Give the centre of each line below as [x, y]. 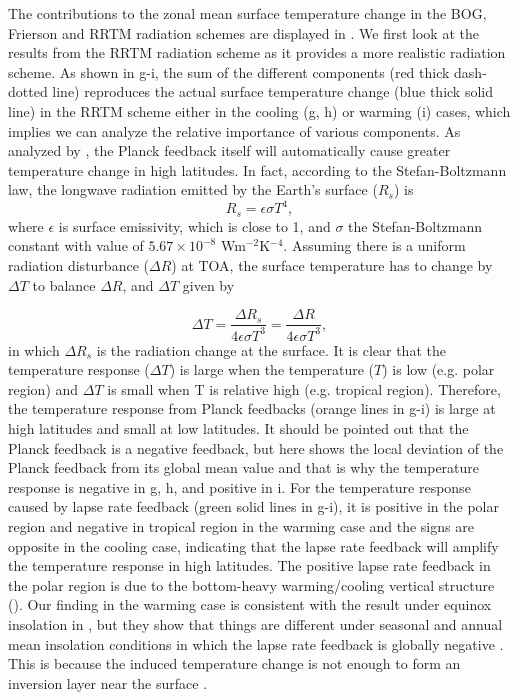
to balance [64, 284]
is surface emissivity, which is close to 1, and [194, 225]
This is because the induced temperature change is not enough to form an [234, 663]
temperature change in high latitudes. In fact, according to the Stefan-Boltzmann [257, 169]
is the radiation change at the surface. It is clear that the [271, 349]
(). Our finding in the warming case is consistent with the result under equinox [250, 604]
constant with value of [76, 245]
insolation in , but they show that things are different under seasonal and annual [255, 623]
